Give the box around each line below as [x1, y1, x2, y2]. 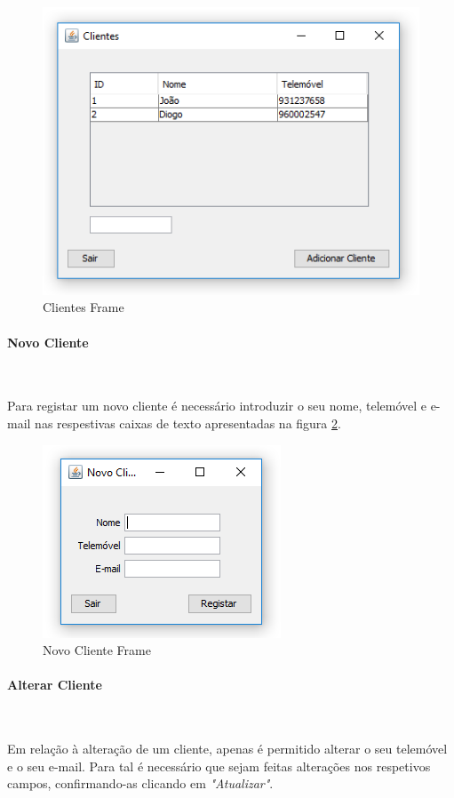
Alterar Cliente [7, 675, 102, 694]
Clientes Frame [43, 298, 124, 316]
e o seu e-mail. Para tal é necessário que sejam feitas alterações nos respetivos [7, 756, 431, 775]
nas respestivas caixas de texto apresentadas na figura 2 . [35, 413, 341, 432]
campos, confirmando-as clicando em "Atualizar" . [7, 774, 274, 793]
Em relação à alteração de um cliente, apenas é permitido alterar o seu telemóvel [7, 739, 448, 758]
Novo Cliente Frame [43, 641, 151, 659]
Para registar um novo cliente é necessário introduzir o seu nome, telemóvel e [7, 396, 426, 415]
